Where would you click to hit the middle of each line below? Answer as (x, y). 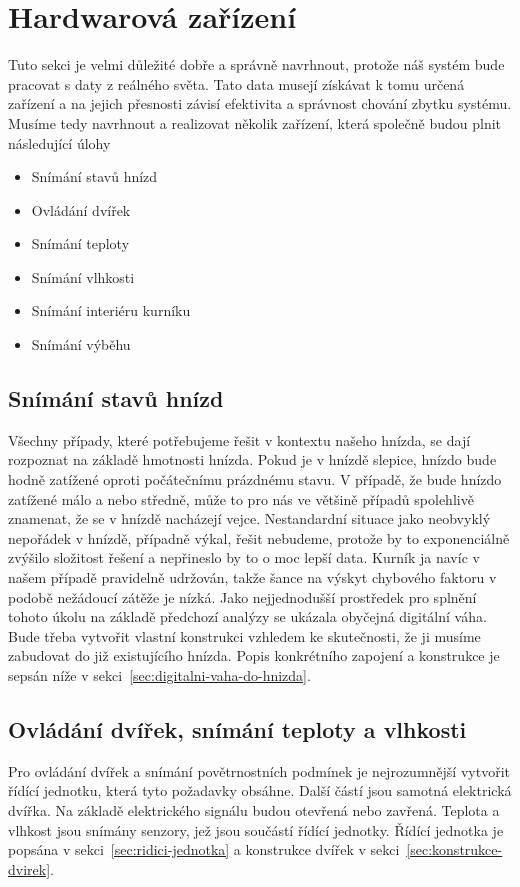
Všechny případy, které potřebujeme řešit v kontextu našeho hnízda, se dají (239, 439)
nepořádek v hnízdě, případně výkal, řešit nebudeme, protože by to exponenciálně (259, 537)
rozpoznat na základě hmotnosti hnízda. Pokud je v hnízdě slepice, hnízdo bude (252, 459)
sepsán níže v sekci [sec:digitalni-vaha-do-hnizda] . (159, 674)
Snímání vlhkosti (83, 276)
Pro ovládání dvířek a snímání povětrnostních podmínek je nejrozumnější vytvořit (259, 770)
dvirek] (29, 868)
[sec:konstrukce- (454, 849)
